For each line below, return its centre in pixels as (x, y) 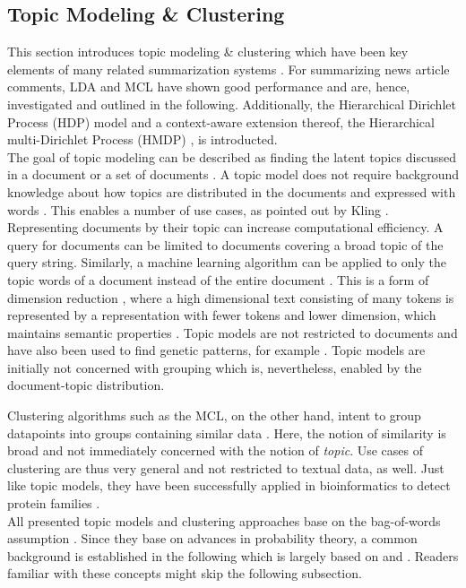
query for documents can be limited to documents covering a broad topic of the (225, 244)
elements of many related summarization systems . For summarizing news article (229, 69)
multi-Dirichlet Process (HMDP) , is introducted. (142, 139)
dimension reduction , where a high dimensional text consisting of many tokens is (231, 297)
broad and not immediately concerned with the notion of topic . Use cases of (215, 450)
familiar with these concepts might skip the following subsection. (185, 573)
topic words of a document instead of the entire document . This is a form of (218, 279)
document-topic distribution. (86, 385)
